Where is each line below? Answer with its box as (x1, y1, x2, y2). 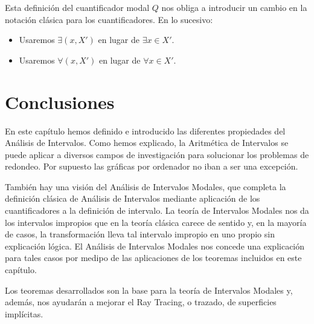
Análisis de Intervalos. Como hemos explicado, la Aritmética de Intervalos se (5, 136, 289, 149)
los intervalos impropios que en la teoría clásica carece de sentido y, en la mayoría (5, 216, 307, 228)
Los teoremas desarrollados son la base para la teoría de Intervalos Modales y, (5, 283, 293, 296)
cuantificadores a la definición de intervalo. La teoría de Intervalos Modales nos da (5, 204, 309, 217)
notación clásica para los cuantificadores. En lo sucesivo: (5, 13, 213, 25)
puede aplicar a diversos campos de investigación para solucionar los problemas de (5, 148, 309, 160)
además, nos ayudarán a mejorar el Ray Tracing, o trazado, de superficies (5, 296, 277, 308)
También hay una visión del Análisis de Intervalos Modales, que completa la (5, 180, 286, 193)
